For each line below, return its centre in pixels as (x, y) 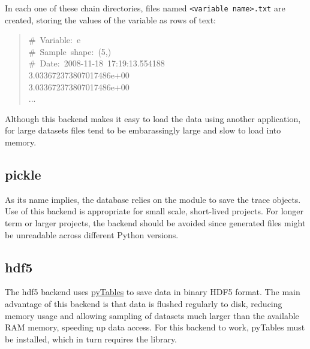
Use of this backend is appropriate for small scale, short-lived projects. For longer (154, 211)
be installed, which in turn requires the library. (91, 339)
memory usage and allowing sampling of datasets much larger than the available (152, 315)
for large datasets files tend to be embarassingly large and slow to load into (143, 130)
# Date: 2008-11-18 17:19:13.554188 (97, 63)
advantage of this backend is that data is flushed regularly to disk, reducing (144, 303)
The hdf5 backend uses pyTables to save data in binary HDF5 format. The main (153, 292)
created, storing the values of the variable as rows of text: (110, 19)
